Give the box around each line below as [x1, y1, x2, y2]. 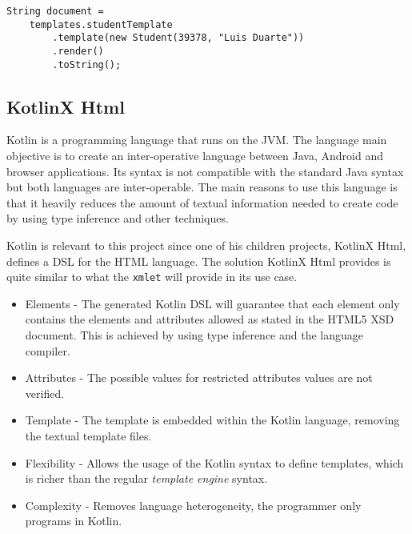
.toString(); [52, 58, 122, 70]
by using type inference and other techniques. [6, 210, 229, 227]
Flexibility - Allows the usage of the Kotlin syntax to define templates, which [25, 454, 404, 471]
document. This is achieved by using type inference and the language [25, 327, 364, 343]
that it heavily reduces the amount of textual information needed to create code [6, 194, 398, 211]
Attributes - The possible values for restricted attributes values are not [25, 369, 373, 386]
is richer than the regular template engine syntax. [25, 470, 268, 487]
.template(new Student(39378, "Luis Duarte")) [52, 32, 305, 44]
